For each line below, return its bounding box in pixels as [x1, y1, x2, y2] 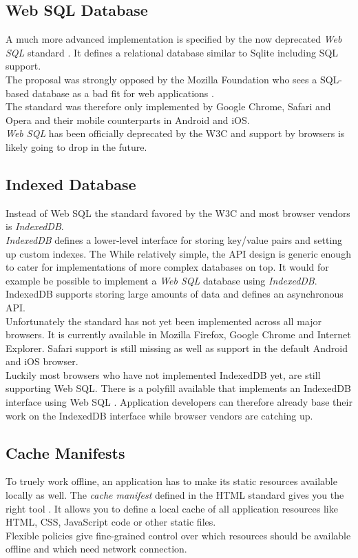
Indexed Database [6, 173, 136, 194]
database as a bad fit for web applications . [32, 85, 214, 100]
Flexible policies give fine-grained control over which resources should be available [6, 528, 351, 542]
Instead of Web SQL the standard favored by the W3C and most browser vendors [6, 205, 350, 220]
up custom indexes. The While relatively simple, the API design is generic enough [6, 246, 351, 260]
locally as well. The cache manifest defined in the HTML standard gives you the [6, 488, 344, 502]
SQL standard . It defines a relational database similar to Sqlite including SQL [6, 45, 339, 59]
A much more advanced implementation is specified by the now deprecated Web [6, 32, 342, 46]
